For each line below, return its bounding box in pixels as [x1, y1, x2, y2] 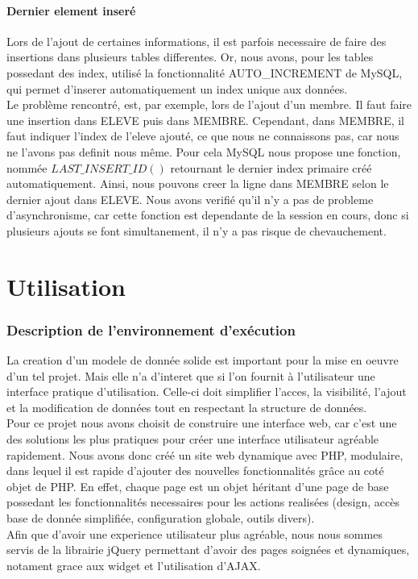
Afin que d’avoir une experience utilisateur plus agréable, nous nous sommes [6, 525, 383, 542]
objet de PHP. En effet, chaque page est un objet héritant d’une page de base [6, 477, 389, 494]
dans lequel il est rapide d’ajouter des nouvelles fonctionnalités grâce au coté [6, 462, 384, 479]
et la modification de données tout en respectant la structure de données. [6, 398, 367, 415]
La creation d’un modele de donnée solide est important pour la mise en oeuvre [6, 352, 399, 369]
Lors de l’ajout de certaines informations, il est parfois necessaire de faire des [6, 32, 387, 49]
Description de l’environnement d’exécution [6, 319, 296, 339]
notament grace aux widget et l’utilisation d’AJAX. [6, 556, 261, 573]
